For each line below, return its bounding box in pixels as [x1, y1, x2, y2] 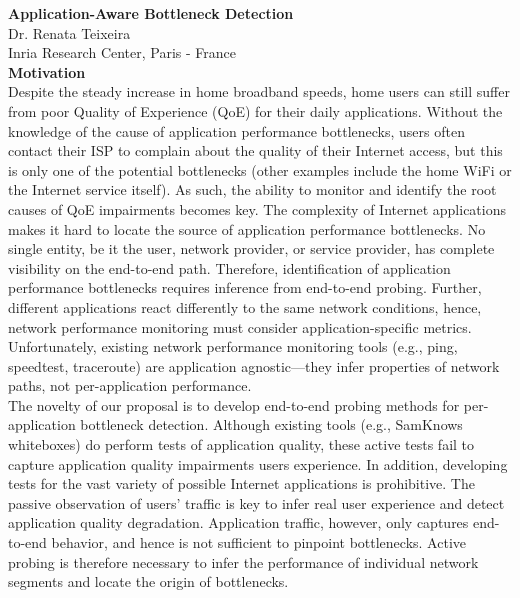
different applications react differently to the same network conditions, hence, [8, 296, 482, 317]
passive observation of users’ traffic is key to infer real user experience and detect [8, 492, 505, 513]
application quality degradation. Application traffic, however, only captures [8, 512, 469, 533]
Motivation [8, 61, 86, 82]
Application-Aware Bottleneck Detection [8, 3, 294, 23]
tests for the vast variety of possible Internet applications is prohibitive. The [8, 473, 475, 494]
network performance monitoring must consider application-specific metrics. [8, 316, 472, 337]
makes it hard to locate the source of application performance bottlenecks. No [8, 218, 486, 239]
